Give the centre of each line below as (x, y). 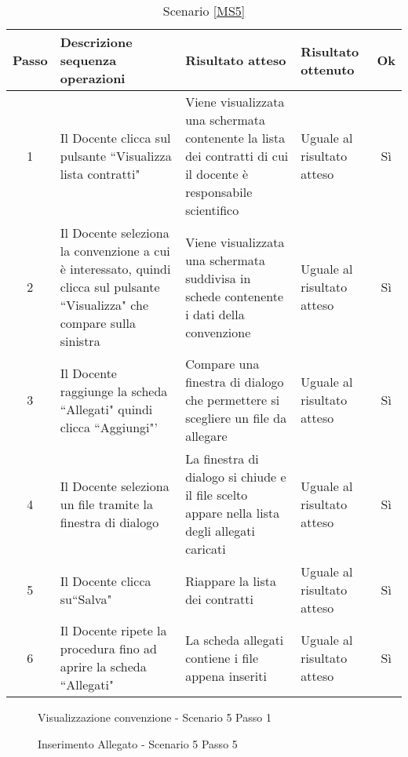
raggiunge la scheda (114, 391)
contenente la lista (235, 138)
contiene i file (222, 657)
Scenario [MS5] (204, 11)
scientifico (212, 210)
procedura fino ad (108, 648)
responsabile (219, 192)
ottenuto (328, 69)
